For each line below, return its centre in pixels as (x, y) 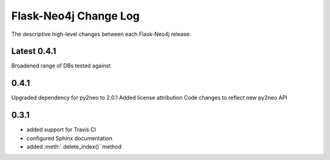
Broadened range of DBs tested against (61, 66)
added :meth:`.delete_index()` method (74, 147)
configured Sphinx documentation (69, 138)
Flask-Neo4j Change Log (75, 16)
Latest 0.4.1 (34, 51)
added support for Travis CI (61, 130)
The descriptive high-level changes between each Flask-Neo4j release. (101, 34)
